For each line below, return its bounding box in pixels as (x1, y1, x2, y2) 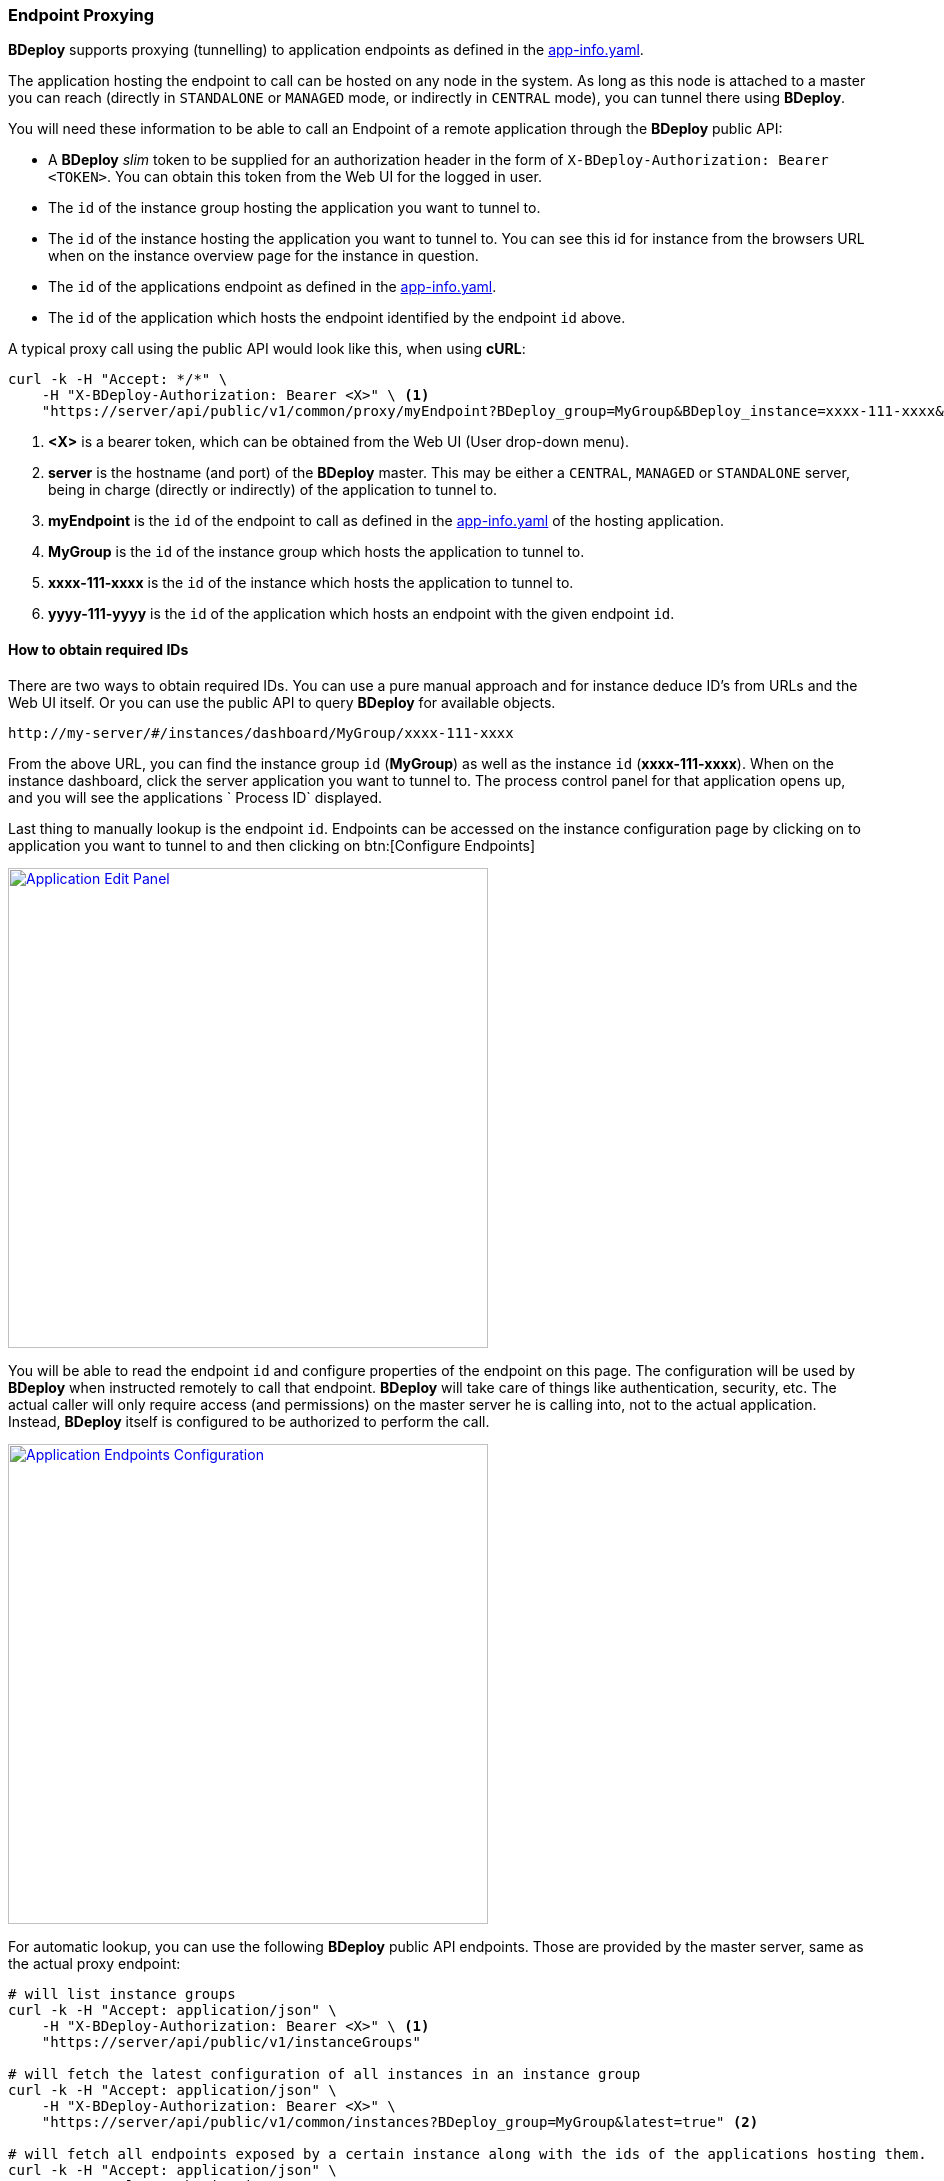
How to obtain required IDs (8, 640, 189, 658)
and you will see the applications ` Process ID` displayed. (8, 788, 383, 806)
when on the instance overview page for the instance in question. (48, 247, 479, 265)
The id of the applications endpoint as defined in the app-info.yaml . (48, 278, 497, 296)
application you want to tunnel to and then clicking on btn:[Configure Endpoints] (8, 836, 536, 854)
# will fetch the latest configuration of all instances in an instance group (8, 2065, 641, 2082)
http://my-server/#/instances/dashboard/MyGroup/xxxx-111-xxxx (8, 724, 514, 741)
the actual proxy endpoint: (8, 1954, 181, 1972)
